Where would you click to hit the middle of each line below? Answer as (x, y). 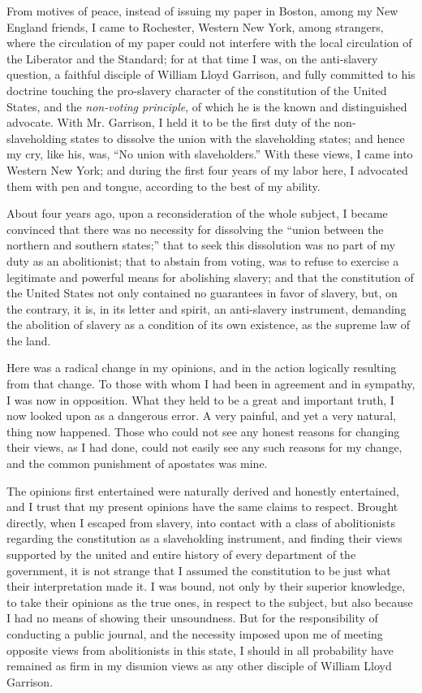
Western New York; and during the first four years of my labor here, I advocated (207, 169)
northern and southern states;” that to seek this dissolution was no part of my (201, 245)
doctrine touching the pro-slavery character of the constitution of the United (197, 90)
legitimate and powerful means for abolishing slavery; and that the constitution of (210, 277)
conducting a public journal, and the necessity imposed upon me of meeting (195, 633)
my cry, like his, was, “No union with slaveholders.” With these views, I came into (210, 154)
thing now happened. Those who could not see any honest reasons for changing (203, 431)
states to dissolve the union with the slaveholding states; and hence (238, 138)
